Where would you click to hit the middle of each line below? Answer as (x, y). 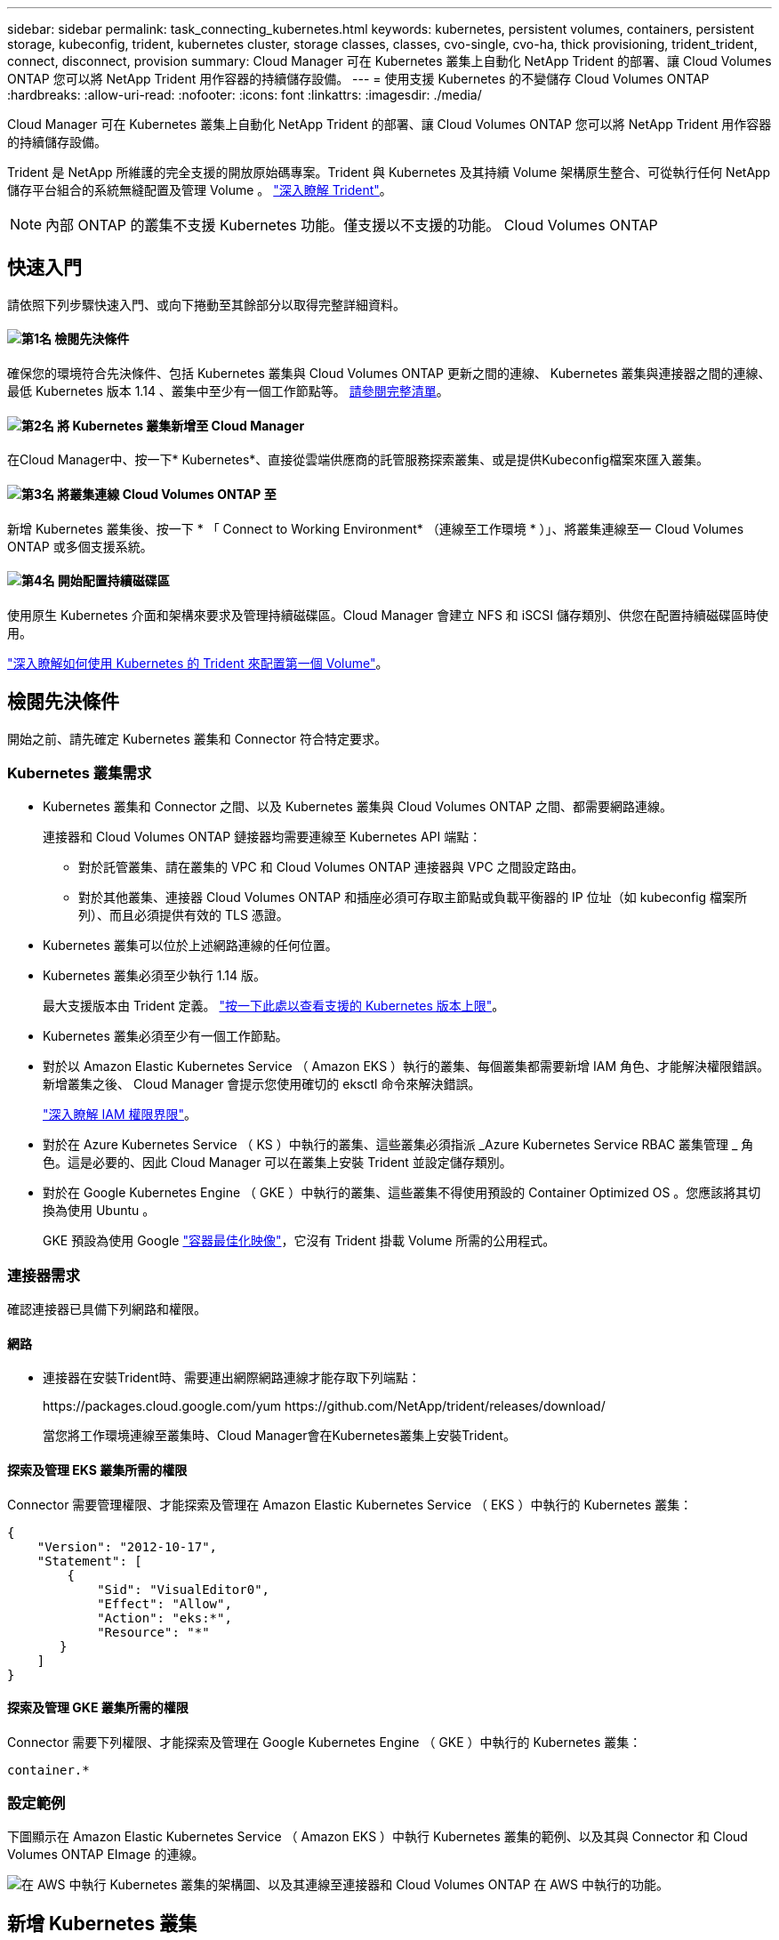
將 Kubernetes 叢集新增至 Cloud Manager (181, 425)
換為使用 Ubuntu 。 (99, 1211)
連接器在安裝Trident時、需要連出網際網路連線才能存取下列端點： (232, 1378)
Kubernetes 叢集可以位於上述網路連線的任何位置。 (190, 946)
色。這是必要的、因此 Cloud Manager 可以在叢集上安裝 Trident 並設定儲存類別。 (277, 1163)
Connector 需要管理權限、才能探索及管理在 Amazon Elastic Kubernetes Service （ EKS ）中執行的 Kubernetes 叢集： (350, 1504)
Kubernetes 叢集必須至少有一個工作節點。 (165, 1036)
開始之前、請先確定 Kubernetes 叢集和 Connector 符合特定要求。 (197, 738)
